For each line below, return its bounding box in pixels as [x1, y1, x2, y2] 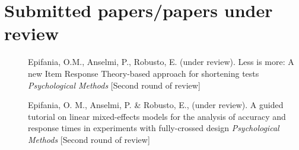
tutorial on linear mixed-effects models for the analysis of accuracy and [28, 110, 286, 122]
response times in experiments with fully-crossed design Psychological [28, 122, 279, 134]
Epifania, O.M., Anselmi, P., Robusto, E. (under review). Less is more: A [28, 56, 294, 68]
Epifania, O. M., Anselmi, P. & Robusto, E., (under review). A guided [28, 99, 284, 111]
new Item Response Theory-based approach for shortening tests [28, 67, 259, 79]
